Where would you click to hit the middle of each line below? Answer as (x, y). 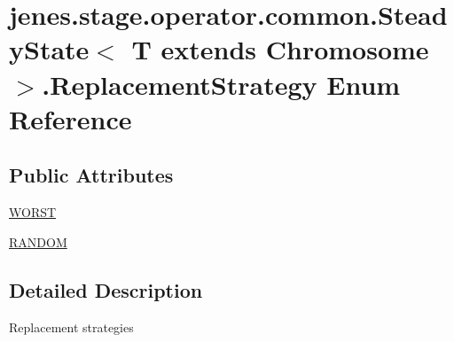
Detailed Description (106, 289)
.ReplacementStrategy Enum (221, 84)
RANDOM (38, 241)
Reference (70, 118)
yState (49, 49)
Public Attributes (91, 175)
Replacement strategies (71, 326)
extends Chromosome (295, 49)
